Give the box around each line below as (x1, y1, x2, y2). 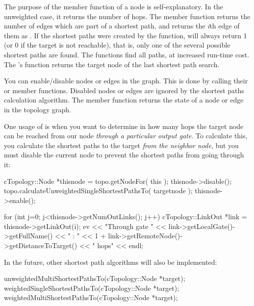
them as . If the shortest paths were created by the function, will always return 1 (4, 30, 247, 40)
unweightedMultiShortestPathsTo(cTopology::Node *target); (4, 273, 185, 283)
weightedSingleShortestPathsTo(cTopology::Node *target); (4, 282, 179, 293)
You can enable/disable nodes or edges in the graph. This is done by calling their (4, 76, 248, 86)
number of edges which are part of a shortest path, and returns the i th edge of (4, 21, 240, 31)
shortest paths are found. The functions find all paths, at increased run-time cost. (4, 49, 250, 59)
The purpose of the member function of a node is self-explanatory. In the (4, 1, 223, 11)
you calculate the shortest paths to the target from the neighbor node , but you (4, 140, 239, 150)
